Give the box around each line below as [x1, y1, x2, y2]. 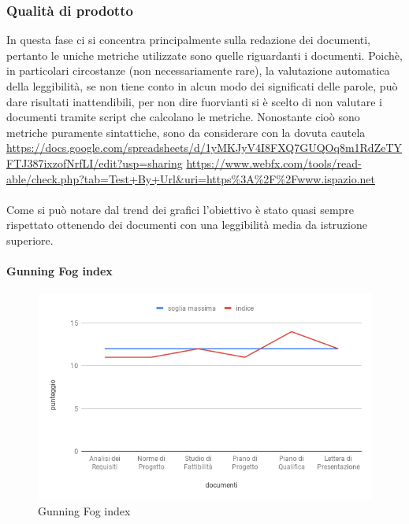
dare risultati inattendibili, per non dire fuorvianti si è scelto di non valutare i [6, 93, 382, 109]
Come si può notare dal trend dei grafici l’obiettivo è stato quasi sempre [6, 201, 355, 217]
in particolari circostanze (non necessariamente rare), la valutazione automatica [6, 62, 390, 79]
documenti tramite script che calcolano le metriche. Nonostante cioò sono [6, 109, 360, 125]
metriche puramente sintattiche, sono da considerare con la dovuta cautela [6, 124, 366, 140]
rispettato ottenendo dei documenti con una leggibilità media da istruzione [6, 216, 367, 233]
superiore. [6, 231, 54, 248]
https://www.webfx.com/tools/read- [186, 154, 362, 171]
